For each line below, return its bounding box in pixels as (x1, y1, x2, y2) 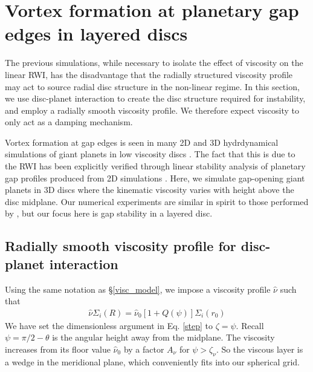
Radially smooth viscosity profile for (5, 237, 236, 255)
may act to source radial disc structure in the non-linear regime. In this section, (5, 80, 300, 93)
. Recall (236, 319, 264, 331)
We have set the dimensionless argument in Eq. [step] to (5, 319, 213, 331)
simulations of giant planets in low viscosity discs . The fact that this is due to (5, 148, 295, 160)
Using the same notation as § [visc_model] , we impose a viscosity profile (5, 282, 271, 295)
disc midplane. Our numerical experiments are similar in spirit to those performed (5, 195, 309, 207)
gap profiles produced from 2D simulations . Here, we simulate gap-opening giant (5, 171, 305, 184)
